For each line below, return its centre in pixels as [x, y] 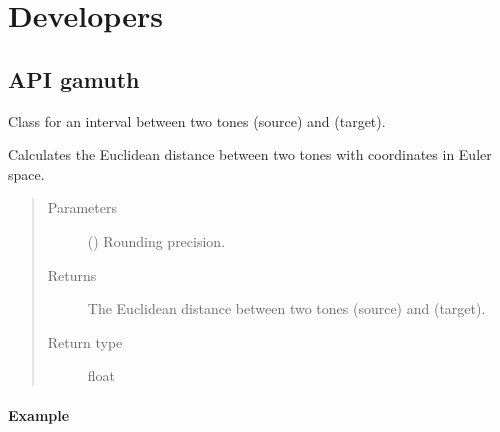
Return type [85, 341]
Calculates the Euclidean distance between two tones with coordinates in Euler [250, 154]
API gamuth [74, 78]
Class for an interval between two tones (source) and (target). [197, 120]
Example [39, 414]
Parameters [82, 207]
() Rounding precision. [156, 240]
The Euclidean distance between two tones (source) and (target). [286, 308]
